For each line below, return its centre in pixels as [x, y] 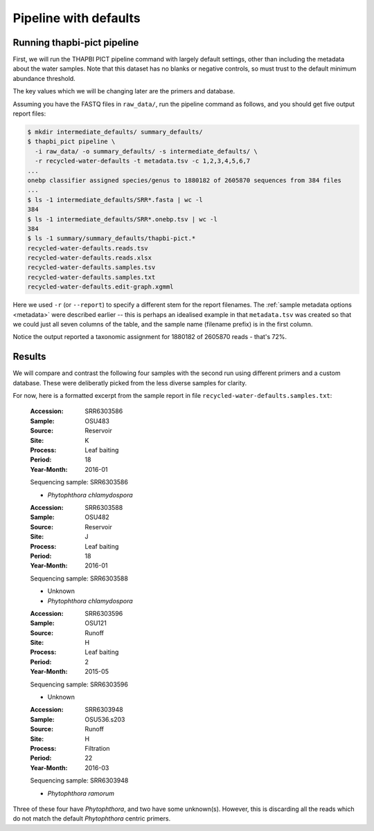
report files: [29, 113]
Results [29, 357]
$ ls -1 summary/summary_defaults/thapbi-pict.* [112, 238]
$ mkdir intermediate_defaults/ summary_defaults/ [115, 132]
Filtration [97, 748]
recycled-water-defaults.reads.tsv [88, 248]
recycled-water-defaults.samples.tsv [91, 267]
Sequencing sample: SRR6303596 [79, 684]
